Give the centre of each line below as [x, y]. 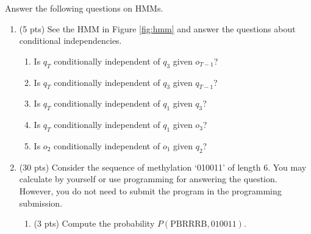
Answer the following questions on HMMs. [84, 8]
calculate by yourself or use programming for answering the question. [148, 179]
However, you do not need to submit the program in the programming [150, 190]
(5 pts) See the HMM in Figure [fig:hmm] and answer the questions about [157, 28]
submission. [41, 203]
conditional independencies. [70, 41]
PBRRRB [189, 225]
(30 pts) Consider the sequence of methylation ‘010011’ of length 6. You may [163, 167]
